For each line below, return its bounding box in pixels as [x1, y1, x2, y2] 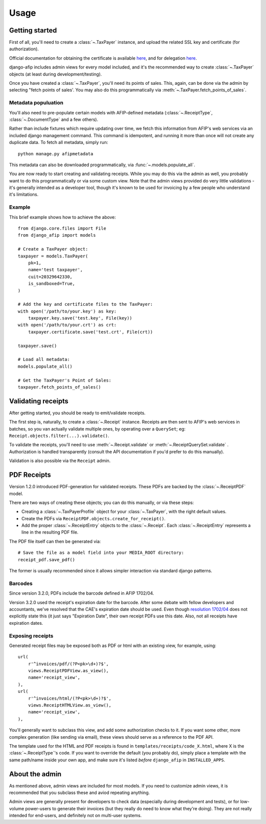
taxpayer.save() [18, 343, 57, 349]
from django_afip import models [18, 232, 96, 238]
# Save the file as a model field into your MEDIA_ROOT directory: [18, 550, 184, 556]
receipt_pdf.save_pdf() [18, 557, 75, 562]
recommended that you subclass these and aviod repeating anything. [9, 789, 150, 796]
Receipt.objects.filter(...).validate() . [9, 433, 109, 439]
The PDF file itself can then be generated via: [9, 538, 101, 544]
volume [9, 805, 25, 811]
